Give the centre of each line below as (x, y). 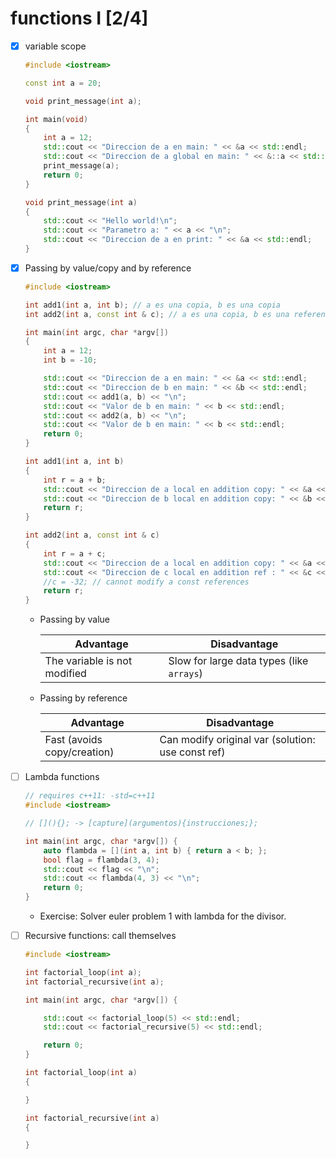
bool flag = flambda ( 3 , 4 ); (101, 860)
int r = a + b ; (75, 480)
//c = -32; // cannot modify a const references (146, 582)
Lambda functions (62, 777)
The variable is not (88, 661)
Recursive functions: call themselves (100, 935)
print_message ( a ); (81, 166)
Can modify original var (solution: (237, 740)
